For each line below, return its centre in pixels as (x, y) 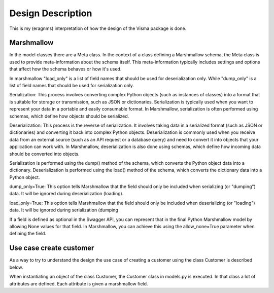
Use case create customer (52, 248)
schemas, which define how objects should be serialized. (69, 116)
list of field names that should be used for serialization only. (72, 86)
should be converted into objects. (44, 154)
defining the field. (28, 234)
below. (16, 267)
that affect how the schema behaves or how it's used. (65, 69)
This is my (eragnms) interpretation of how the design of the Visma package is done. (98, 28)
